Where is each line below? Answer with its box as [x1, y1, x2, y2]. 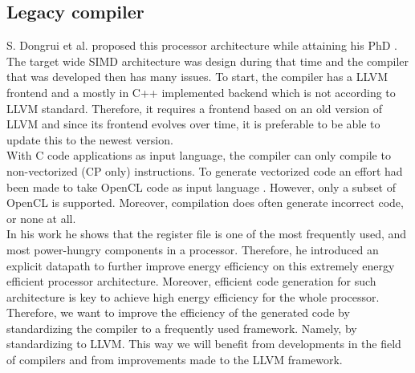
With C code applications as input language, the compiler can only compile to [6, 147, 391, 164]
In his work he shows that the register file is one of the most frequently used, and [6, 225, 407, 242]
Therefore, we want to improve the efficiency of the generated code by [6, 304, 350, 321]
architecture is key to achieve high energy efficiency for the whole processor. [6, 288, 380, 305]
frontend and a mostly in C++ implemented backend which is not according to [6, 83, 396, 100]
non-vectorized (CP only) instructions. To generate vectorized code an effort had [6, 162, 403, 179]
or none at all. [6, 209, 76, 226]
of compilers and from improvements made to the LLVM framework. [6, 351, 343, 368]
